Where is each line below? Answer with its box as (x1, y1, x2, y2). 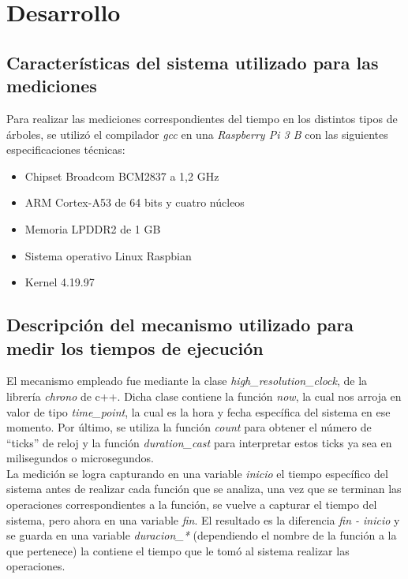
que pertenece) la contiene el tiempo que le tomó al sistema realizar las (6, 542, 350, 558)
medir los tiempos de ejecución (6, 335, 264, 360)
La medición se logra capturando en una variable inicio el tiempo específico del (6, 465, 388, 481)
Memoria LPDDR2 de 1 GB (24, 220, 161, 237)
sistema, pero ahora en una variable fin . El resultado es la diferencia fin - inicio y (6, 511, 400, 528)
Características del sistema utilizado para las (6, 50, 379, 74)
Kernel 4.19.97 (24, 274, 95, 290)
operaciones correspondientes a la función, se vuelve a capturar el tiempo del (6, 496, 377, 513)
